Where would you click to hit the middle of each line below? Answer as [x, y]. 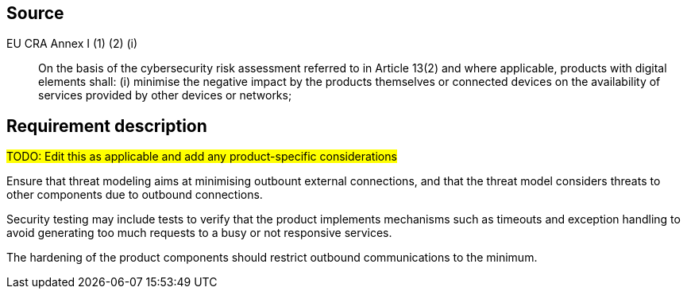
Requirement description [107, 126]
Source [35, 13]
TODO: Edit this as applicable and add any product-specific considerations [202, 157]
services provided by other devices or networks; [165, 95]
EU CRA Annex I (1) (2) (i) [72, 44]
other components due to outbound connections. [135, 195]
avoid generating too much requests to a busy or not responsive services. [199, 233]
